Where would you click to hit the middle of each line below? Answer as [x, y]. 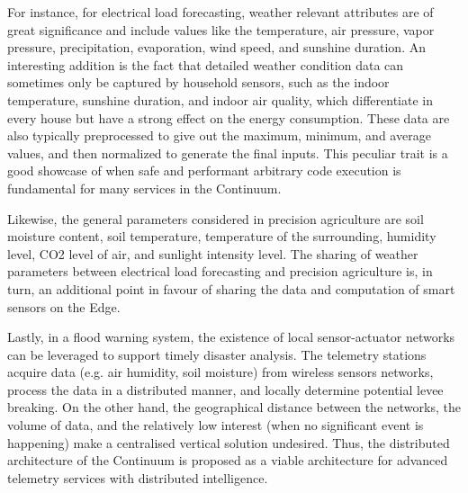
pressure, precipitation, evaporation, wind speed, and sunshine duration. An [216, 47]
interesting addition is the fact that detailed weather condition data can [206, 64]
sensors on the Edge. [64, 306]
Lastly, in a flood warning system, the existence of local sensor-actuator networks [231, 337]
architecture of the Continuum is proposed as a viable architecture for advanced [228, 460]
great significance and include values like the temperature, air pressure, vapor [221, 29]
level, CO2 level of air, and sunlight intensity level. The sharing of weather [213, 253]
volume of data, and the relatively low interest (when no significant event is [216, 425]
